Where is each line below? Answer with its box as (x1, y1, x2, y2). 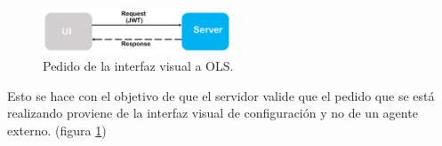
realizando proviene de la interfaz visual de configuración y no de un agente (7, 104, 418, 122)
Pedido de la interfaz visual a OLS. (43, 57, 234, 75)
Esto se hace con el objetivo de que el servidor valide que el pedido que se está (7, 86, 435, 104)
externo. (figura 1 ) (7, 120, 107, 139)
